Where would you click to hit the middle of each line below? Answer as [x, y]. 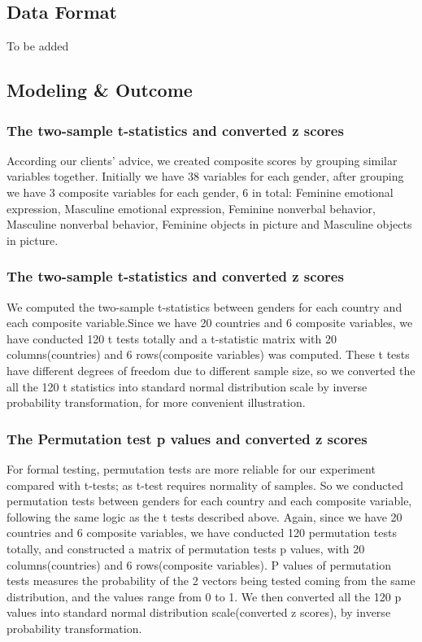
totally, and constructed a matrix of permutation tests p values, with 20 [186, 548]
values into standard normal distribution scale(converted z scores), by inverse [199, 612]
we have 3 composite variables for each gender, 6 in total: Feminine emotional [200, 192]
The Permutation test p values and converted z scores [187, 438]
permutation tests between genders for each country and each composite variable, [209, 501]
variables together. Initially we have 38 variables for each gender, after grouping [205, 176]
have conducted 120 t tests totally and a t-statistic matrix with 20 [172, 338]
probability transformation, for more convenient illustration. [156, 402]
